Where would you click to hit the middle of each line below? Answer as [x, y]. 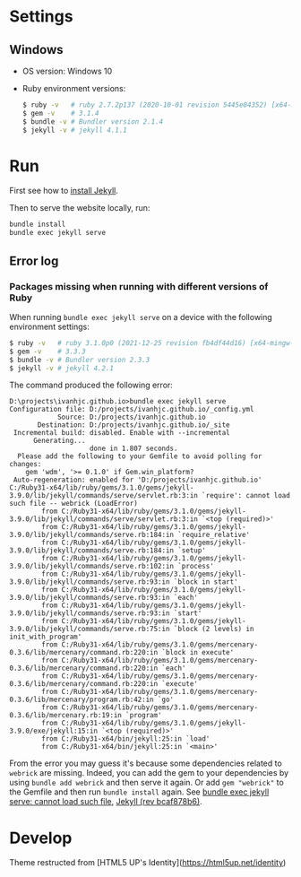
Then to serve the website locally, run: [80, 208]
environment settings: [49, 326]
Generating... [60, 441]
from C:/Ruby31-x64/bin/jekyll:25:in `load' [126, 739]
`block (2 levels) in [214, 630]
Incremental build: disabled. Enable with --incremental [121, 433]
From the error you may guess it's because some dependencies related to [146, 763]
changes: [26, 465]
